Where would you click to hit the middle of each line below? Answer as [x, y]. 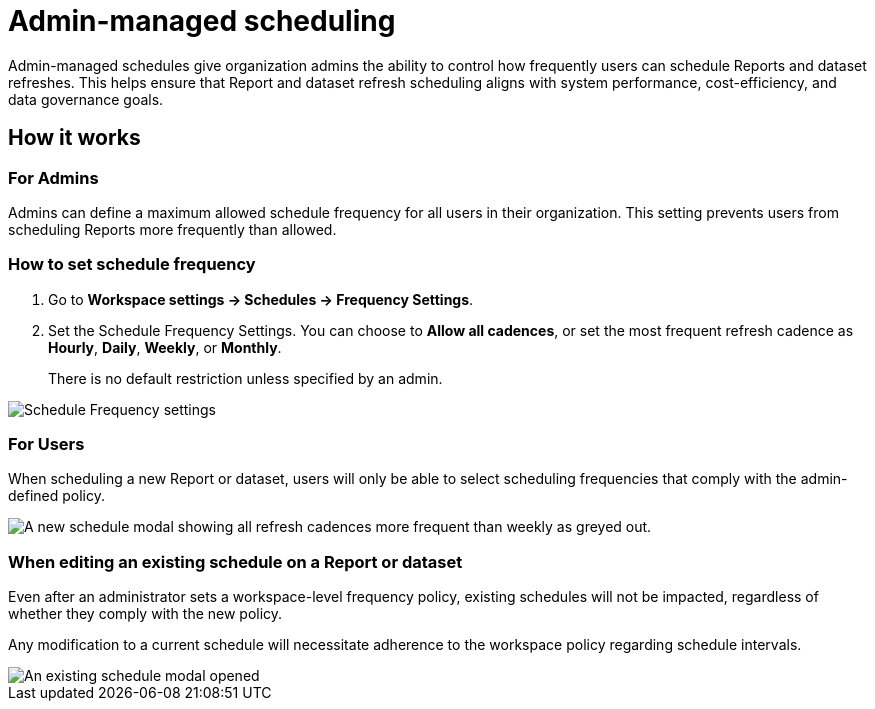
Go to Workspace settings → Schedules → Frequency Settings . [261, 299]
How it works [74, 138]
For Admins [53, 177]
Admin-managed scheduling [202, 21]
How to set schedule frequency [132, 264]
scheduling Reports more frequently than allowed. [172, 229]
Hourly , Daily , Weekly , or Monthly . [165, 347]
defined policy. [57, 496]
